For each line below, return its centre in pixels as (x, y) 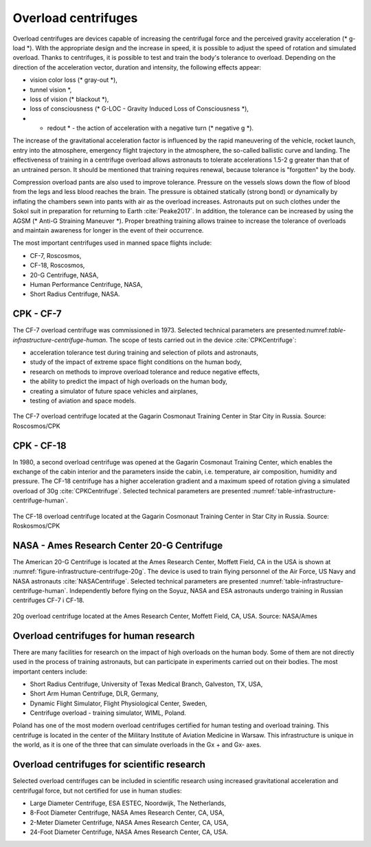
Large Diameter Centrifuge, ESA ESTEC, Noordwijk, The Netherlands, (128, 803)
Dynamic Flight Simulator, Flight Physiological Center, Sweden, (119, 703)
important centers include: (50, 672)
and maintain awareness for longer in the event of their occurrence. (108, 230)
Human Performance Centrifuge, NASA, (86, 284)
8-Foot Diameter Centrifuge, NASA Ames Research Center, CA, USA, (127, 813)
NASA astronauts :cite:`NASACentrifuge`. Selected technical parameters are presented (135, 581)
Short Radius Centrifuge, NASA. (75, 294)
